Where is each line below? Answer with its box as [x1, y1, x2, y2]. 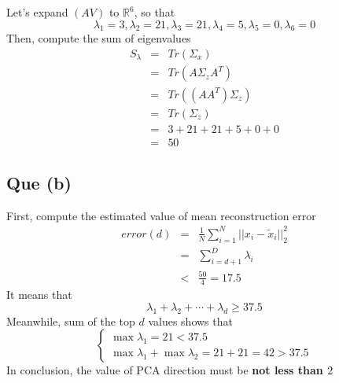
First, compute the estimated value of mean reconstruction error [6, 207, 316, 223]
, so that [134, 4, 175, 20]
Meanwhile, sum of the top [6, 312, 135, 329]
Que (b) [6, 171, 72, 195]
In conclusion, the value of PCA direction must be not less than [6, 362, 323, 378]
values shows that [148, 312, 233, 329]
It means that [6, 286, 72, 303]
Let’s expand [6, 4, 68, 20]
